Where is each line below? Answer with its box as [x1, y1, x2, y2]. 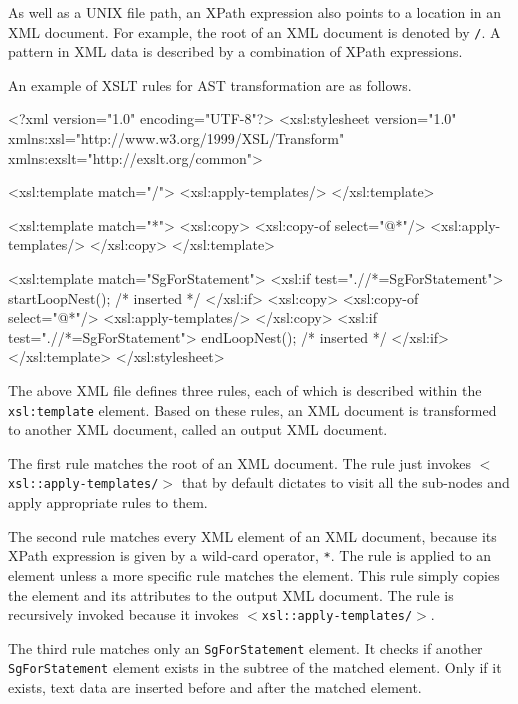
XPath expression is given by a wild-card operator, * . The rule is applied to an [8, 545, 492, 566]
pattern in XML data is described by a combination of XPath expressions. [8, 41, 463, 62]
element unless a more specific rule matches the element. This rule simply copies [8, 564, 500, 585]
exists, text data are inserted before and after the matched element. [8, 677, 422, 698]
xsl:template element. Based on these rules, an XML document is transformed [8, 399, 497, 420]
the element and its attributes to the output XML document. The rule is [8, 584, 454, 605]
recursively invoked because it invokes [8, 604, 239, 625]
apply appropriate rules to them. [8, 492, 208, 513]
